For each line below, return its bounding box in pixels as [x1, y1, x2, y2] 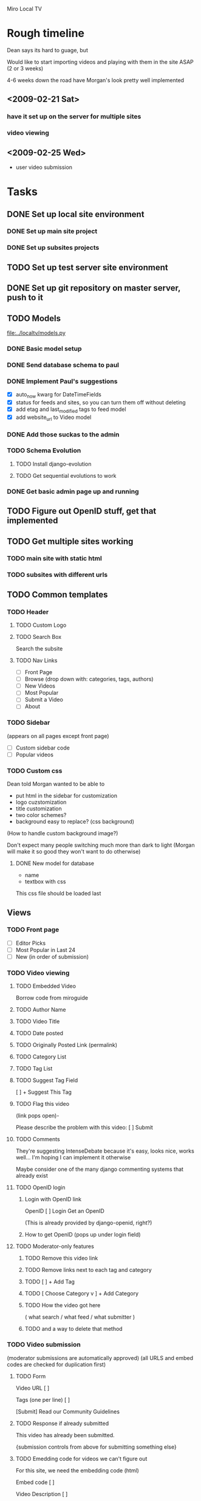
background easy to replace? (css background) [15, 818, 135, 826]
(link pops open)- [15, 1112, 60, 1119]
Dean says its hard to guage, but [7, 46, 89, 53]
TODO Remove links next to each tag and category [24, 1266, 152, 1274]
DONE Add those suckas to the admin [7, 430, 120, 438]
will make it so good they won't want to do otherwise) [7, 848, 141, 855]
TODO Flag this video [15, 1100, 69, 1108]
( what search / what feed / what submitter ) [24, 1313, 135, 1321]
